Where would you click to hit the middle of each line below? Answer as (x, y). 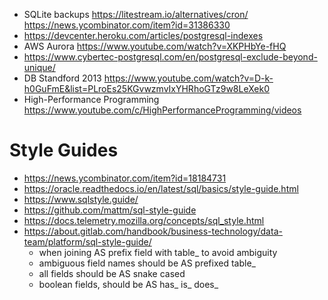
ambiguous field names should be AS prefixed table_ (147, 263)
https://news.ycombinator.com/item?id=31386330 (127, 25)
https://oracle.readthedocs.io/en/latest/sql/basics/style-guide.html (161, 188)
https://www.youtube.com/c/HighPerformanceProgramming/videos (162, 110)
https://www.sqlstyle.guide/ (81, 199)
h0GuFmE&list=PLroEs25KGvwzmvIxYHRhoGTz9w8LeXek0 (147, 88)
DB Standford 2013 (62, 78)
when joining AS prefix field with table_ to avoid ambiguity (158, 252)
